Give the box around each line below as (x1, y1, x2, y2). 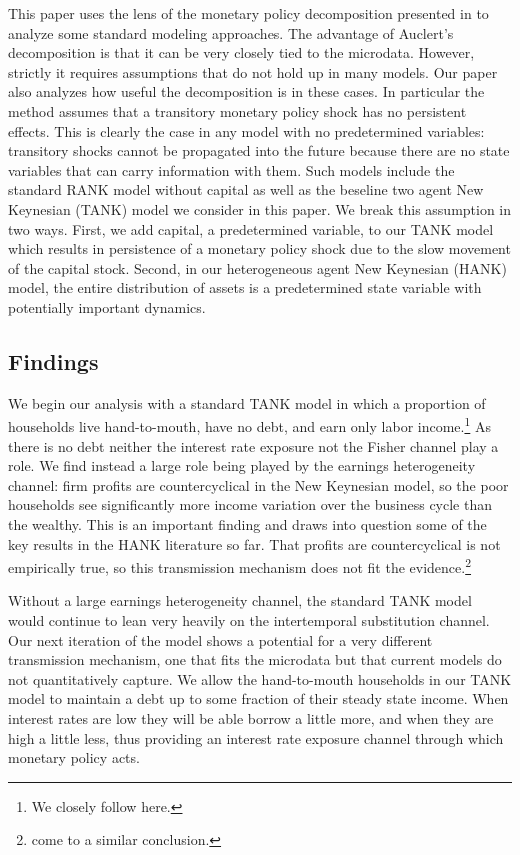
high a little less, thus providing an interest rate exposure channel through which (8, 727, 504, 748)
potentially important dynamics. (8, 296, 206, 317)
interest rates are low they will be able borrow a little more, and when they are (8, 707, 494, 728)
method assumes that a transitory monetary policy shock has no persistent (8, 100, 467, 121)
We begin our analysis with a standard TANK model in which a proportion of (8, 392, 486, 413)
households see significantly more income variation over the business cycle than (8, 494, 493, 515)
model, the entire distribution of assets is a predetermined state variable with (8, 277, 482, 298)
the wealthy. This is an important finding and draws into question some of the (8, 513, 487, 534)
